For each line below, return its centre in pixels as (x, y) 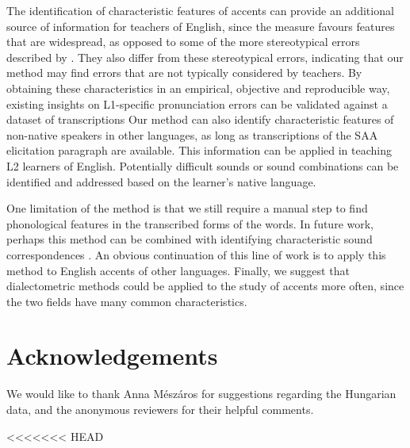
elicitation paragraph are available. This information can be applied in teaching (199, 150)
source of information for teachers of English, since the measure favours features (201, 26)
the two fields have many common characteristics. (127, 301)
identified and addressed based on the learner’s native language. (161, 181)
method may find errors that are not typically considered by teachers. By (184, 73)
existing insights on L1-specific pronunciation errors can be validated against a (197, 103)
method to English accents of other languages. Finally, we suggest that (178, 270)
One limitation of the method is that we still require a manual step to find (187, 208)
